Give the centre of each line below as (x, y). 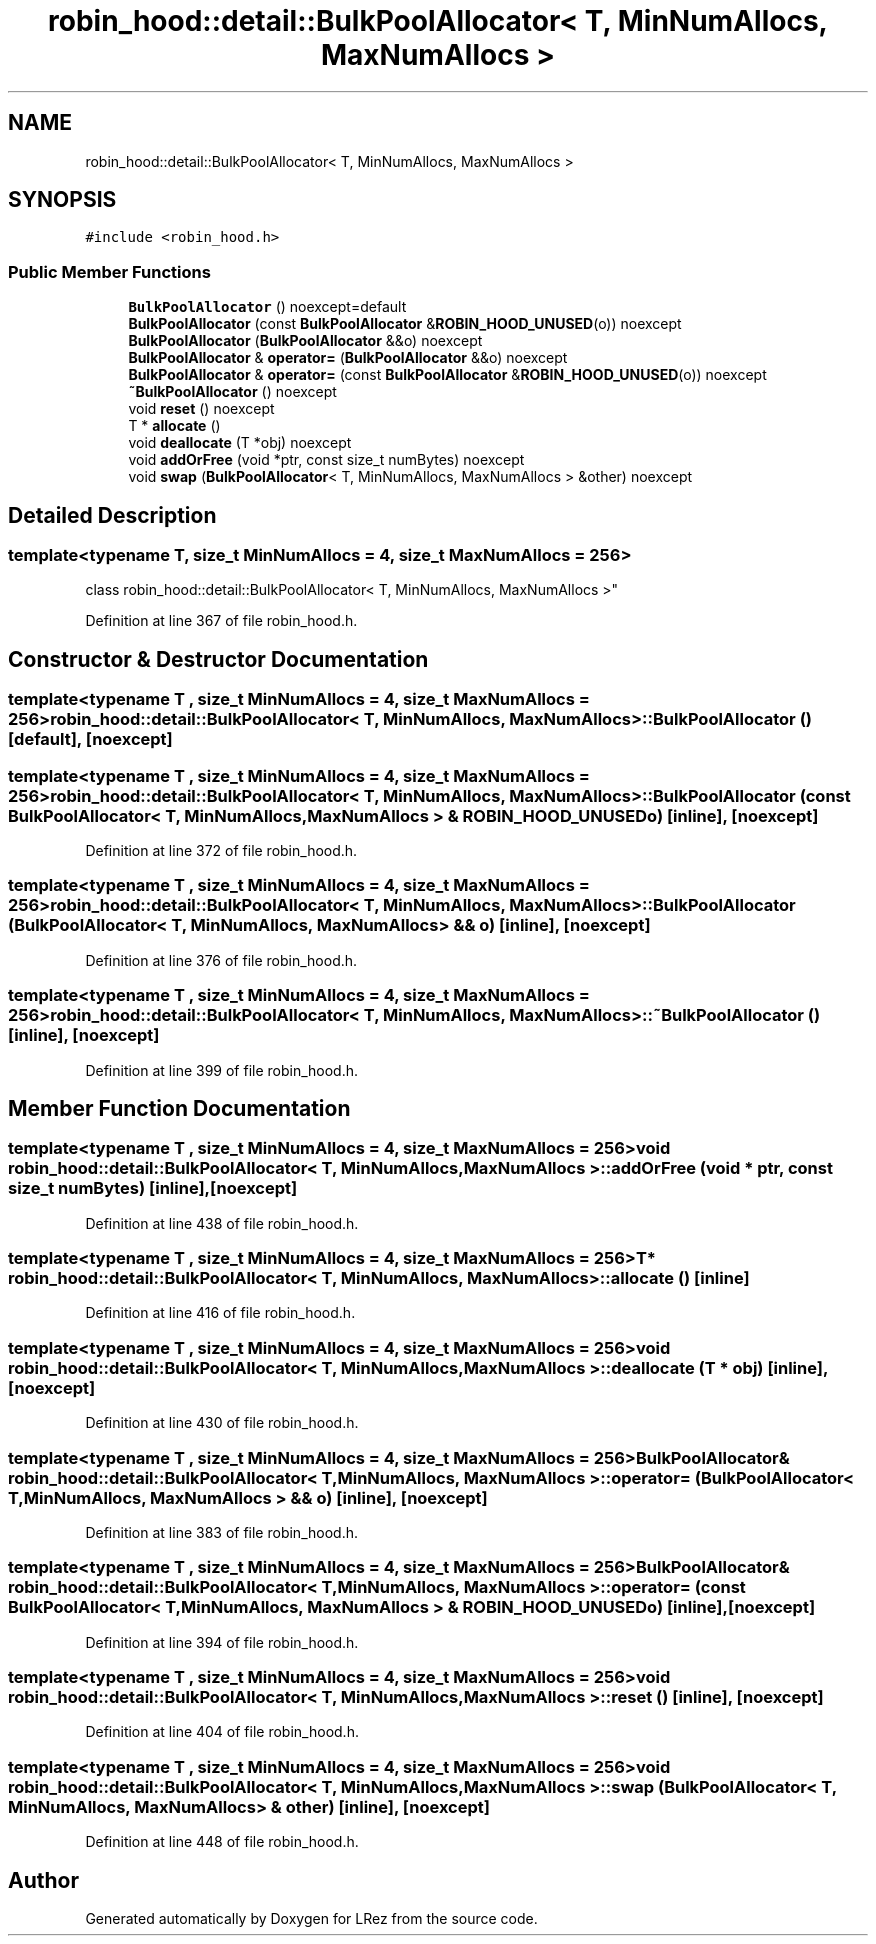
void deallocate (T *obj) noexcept (240, 443)
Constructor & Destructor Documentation (218, 659)
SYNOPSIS (62, 200)
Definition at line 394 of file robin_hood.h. (222, 1642)
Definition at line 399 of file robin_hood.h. (222, 1070)
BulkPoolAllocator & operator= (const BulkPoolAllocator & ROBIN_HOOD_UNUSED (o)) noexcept (447, 375)
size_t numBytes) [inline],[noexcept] (153, 1188)
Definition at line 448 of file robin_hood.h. (222, 1842)
